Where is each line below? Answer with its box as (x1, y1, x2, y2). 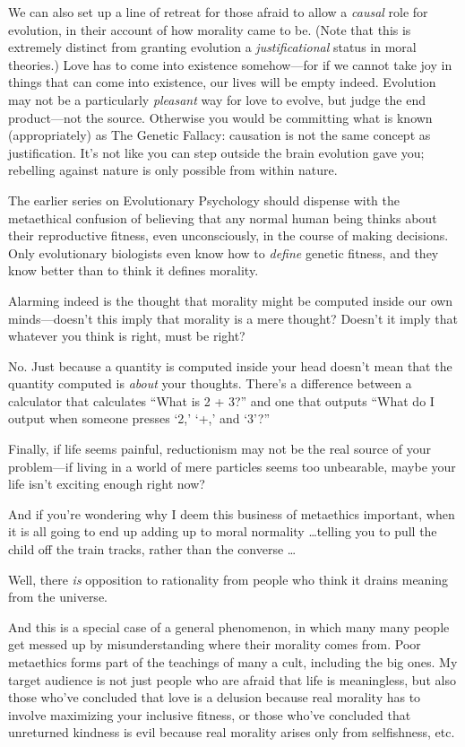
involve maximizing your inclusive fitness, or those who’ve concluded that (8, 705, 411, 724)
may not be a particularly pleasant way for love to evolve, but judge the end (8, 90, 426, 109)
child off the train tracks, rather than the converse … (8, 540, 297, 559)
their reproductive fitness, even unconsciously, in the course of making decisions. (8, 226, 449, 245)
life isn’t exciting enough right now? (8, 474, 205, 493)
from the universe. (8, 587, 108, 606)
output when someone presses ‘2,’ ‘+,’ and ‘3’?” (8, 409, 271, 428)
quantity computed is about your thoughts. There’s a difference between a (8, 374, 412, 393)
